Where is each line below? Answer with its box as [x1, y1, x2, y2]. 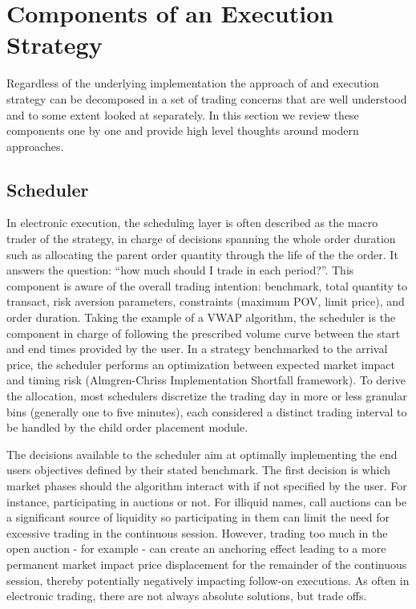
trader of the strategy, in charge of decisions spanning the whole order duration [6, 230, 396, 247]
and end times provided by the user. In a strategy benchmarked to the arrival [6, 340, 388, 357]
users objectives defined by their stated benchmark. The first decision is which [6, 461, 391, 478]
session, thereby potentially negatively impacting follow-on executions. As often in [6, 571, 410, 588]
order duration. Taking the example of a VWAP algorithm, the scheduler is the [6, 309, 396, 326]
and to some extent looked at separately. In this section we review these [6, 106, 359, 123]
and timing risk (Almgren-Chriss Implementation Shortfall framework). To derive [6, 371, 406, 388]
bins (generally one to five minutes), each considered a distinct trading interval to [6, 403, 407, 420]
